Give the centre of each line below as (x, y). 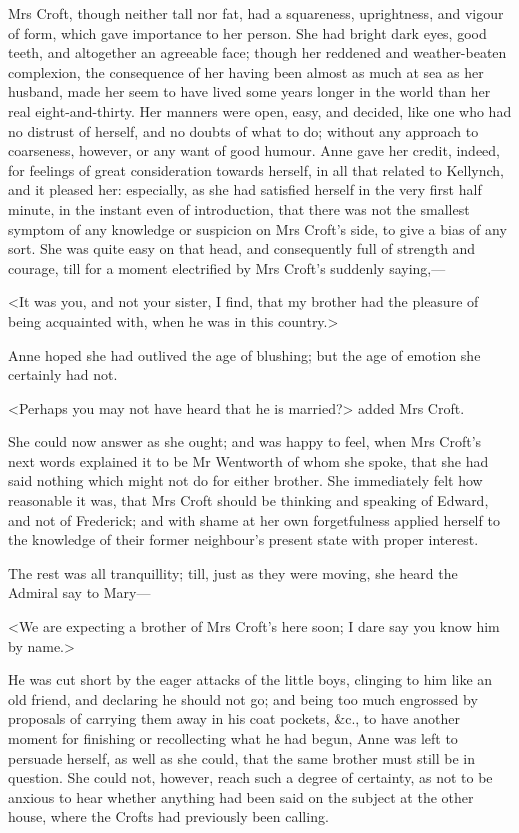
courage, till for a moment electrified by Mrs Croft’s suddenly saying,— (227, 267)
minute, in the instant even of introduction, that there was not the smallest (239, 208)
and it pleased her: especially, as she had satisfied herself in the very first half (245, 189)
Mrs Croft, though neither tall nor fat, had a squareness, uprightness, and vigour (256, 13)
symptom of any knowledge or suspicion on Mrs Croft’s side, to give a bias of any (257, 228)
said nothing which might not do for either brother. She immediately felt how (245, 480)
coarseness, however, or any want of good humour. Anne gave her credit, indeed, (254, 150)
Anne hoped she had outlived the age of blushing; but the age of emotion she (244, 354)
